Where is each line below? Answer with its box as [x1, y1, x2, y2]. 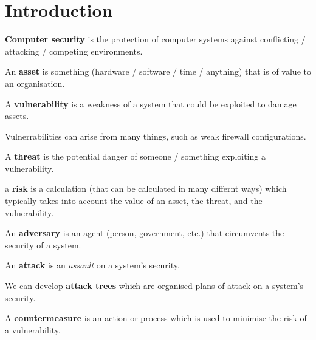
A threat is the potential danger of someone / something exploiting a [5, 150, 266, 163]
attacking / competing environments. [5, 44, 143, 57]
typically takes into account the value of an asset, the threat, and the [5, 194, 263, 207]
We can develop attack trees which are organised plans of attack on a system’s [5, 279, 304, 292]
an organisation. [5, 76, 65, 89]
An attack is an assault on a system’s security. [5, 259, 180, 271]
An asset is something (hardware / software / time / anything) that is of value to [5, 65, 311, 78]
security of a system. [5, 238, 81, 251]
